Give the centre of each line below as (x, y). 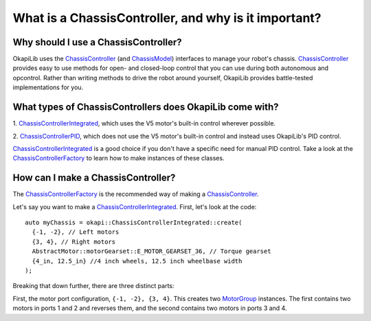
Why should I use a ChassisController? (97, 42)
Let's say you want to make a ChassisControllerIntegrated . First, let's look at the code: (135, 206)
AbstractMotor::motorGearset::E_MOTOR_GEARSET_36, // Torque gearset (151, 251)
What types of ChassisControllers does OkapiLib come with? (146, 107)
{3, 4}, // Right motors (74, 241)
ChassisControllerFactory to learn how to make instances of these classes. (119, 158)
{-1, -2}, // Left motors (76, 232)
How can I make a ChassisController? (94, 178)
